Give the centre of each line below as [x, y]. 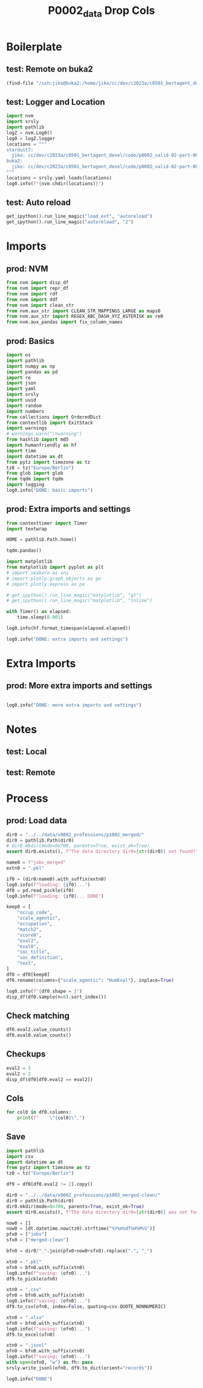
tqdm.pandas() [24, 551]
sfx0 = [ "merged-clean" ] [37, 1240]
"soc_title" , [34, 952]
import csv [20, 1156]
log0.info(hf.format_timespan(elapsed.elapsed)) [69, 628]
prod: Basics [31, 341]
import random [24, 406]
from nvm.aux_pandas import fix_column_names [64, 322]
